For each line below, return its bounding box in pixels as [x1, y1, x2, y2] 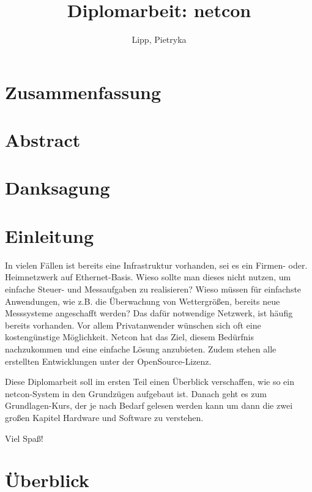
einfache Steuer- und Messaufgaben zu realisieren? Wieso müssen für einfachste [5, 282, 302, 295]
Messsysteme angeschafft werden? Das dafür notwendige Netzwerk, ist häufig [5, 307, 293, 319]
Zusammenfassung [5, 79, 162, 104]
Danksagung [5, 175, 110, 200]
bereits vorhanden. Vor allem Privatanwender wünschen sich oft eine [5, 318, 261, 331]
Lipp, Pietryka [132, 33, 187, 46]
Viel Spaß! [5, 431, 43, 444]
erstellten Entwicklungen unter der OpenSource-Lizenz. [5, 354, 212, 367]
